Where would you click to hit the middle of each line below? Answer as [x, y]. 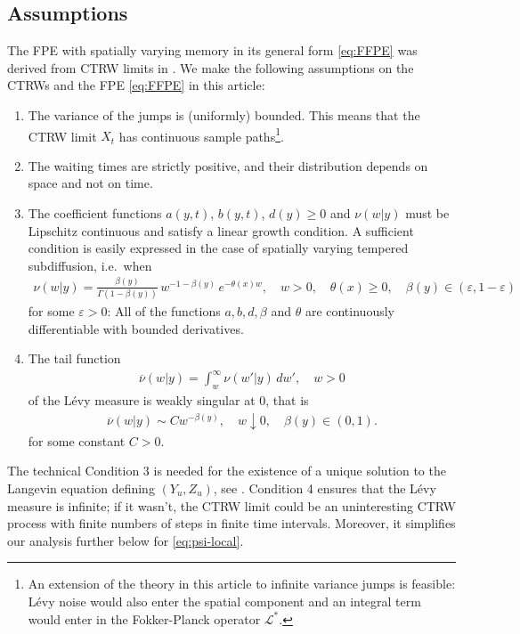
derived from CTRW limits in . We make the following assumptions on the [211, 67]
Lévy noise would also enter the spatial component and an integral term [224, 601]
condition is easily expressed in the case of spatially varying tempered [218, 248]
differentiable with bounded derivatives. [136, 328]
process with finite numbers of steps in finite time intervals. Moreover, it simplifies [232, 523]
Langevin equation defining [81, 488]
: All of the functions [164, 311]
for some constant [77, 440]
